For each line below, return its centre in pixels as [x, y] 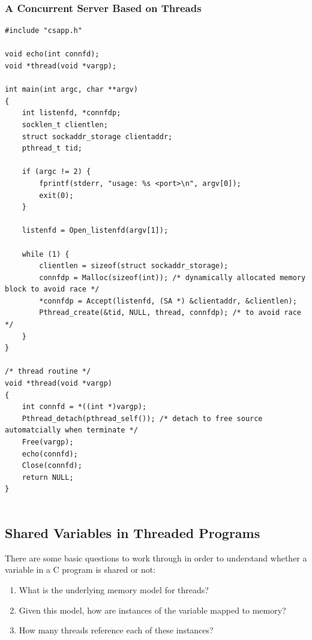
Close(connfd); [52, 466]
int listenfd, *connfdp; [71, 113]
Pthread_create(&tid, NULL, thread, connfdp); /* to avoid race [170, 313]
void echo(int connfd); [52, 54]
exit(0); [56, 195]
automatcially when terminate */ [71, 430]
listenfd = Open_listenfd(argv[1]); [95, 231]
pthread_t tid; [52, 148]
